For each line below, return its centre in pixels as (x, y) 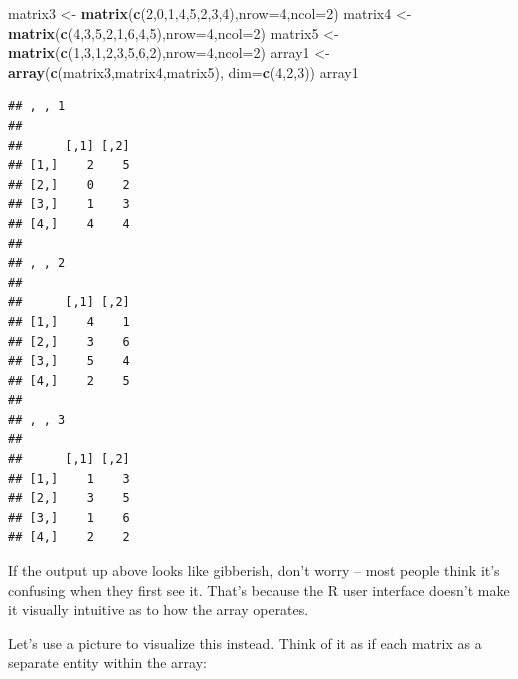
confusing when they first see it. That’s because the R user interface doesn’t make (259, 589)
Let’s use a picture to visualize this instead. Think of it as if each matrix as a (245, 642)
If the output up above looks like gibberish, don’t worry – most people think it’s (254, 570)
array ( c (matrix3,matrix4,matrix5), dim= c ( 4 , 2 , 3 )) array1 (183, 71)
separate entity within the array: (107, 662)
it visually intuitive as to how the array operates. (158, 609)
